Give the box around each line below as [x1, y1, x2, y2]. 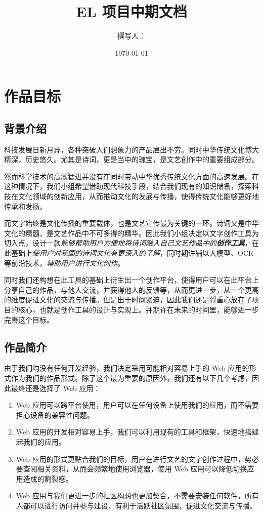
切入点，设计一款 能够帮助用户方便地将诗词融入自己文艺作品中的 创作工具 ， [4, 238, 252, 248]
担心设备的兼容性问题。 [16, 409, 94, 420]
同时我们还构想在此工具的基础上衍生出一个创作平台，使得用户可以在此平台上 [4, 274, 259, 285]
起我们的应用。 [16, 436, 66, 447]
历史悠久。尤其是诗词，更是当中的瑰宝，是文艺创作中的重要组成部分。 [25, 154, 259, 165]
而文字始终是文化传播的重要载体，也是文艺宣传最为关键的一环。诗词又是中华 [4, 218, 259, 228]
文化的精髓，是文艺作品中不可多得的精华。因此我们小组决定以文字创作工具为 [4, 227, 259, 238]
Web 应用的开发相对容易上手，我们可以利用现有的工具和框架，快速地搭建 [16, 426, 259, 437]
